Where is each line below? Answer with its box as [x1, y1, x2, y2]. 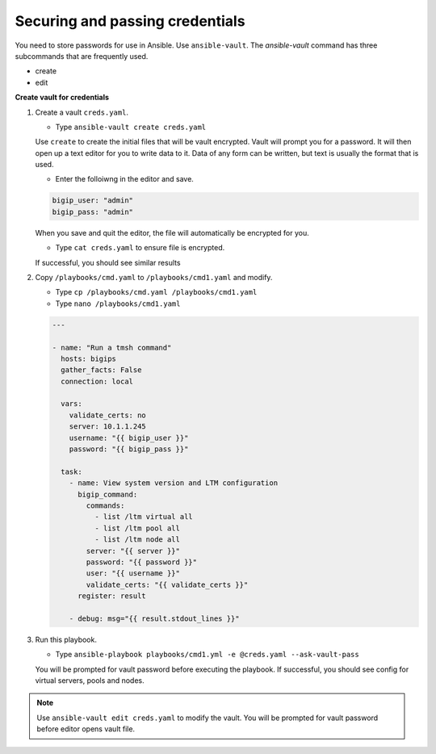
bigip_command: [78, 489, 138, 499]
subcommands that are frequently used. [15, 51, 149, 61]
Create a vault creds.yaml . [35, 107, 129, 117]
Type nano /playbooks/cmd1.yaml [55, 299, 181, 308]
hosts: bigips [61, 354, 117, 363]
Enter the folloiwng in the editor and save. [55, 174, 194, 184]
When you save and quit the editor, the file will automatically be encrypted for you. [35, 228, 310, 237]
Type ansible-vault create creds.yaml [55, 122, 206, 132]
